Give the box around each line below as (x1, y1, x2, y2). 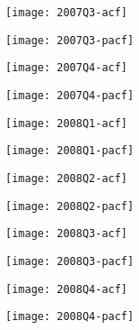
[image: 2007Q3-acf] (5, 6, 128, 19)
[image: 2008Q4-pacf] (5, 310, 135, 324)
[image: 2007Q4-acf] (5, 61, 128, 75)
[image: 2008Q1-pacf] (5, 144, 135, 158)
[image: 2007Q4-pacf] (5, 88, 135, 102)
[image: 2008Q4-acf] (5, 282, 128, 296)
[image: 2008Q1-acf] (5, 116, 128, 130)
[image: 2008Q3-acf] (5, 227, 128, 241)
